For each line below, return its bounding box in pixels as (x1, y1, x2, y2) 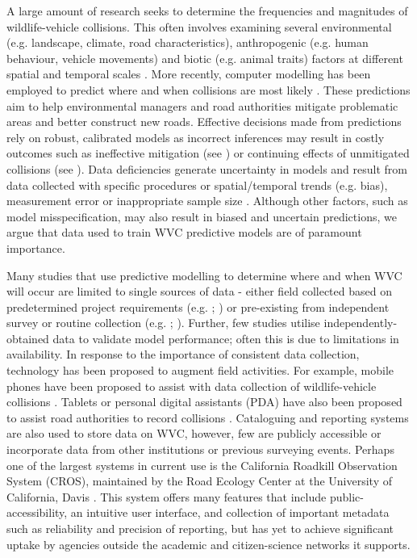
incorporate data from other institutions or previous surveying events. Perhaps (6, 441, 394, 458)
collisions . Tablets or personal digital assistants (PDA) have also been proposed (6, 393, 402, 410)
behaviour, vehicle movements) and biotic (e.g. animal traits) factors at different (6, 49, 403, 66)
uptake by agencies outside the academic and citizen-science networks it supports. (6, 535, 411, 552)
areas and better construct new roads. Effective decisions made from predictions (6, 113, 402, 130)
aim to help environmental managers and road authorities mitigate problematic (6, 97, 398, 114)
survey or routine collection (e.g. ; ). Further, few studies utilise (6, 314, 320, 331)
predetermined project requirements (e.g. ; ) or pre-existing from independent (6, 298, 390, 315)
